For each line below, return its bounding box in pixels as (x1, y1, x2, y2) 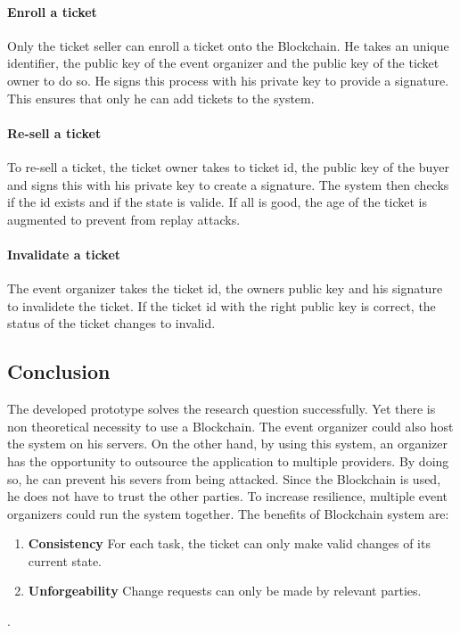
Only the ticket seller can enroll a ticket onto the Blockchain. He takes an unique (7, 36, 449, 54)
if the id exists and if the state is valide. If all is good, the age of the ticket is (7, 193, 427, 211)
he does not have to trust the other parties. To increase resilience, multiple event (7, 487, 448, 506)
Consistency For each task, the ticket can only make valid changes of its (28, 534, 431, 553)
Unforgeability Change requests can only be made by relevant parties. (28, 581, 422, 600)
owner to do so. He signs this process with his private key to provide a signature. (7, 70, 449, 89)
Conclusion (7, 358, 111, 385)
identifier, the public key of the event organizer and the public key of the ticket (7, 53, 439, 72)
